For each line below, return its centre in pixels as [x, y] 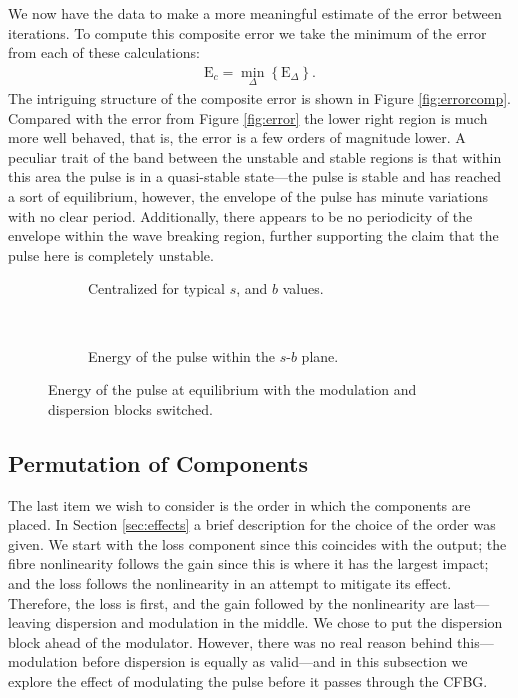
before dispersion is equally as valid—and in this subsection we [275, 661]
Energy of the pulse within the [181, 355]
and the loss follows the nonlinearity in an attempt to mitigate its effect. [230, 582]
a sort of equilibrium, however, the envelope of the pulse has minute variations [248, 196]
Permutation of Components [158, 462]
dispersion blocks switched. [130, 408]
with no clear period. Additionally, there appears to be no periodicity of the [240, 215]
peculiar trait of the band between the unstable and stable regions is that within [255, 156]
